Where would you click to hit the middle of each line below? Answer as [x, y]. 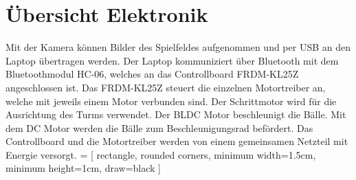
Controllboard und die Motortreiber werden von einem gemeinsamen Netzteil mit [177, 141]
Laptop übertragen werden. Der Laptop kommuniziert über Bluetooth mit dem [172, 60]
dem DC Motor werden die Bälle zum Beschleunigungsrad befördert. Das [159, 127]
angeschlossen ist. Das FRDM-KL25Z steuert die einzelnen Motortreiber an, [166, 87]
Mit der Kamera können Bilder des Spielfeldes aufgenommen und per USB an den [178, 47]
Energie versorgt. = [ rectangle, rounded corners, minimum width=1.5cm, [161, 154]
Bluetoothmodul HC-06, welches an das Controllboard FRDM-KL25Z [152, 74]
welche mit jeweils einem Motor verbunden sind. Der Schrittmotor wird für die [171, 101]
